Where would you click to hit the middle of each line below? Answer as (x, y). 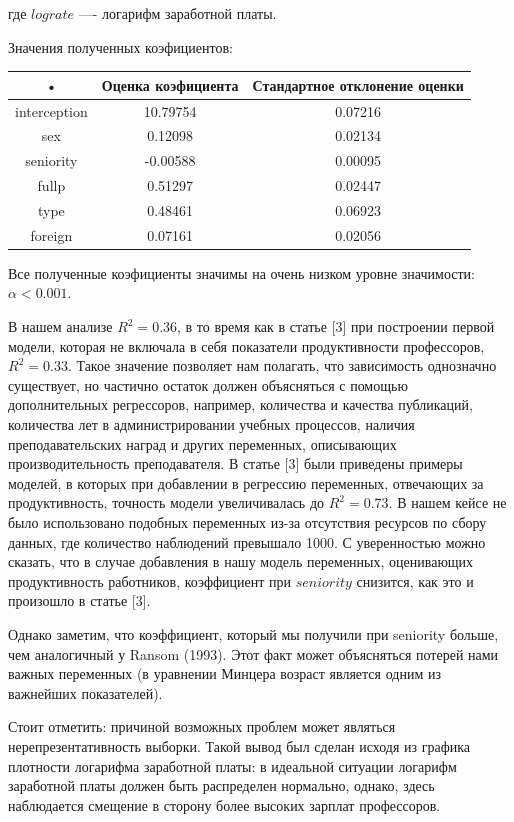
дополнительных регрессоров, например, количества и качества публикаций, (240, 404)
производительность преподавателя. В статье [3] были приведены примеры (235, 463)
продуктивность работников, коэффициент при (149, 580)
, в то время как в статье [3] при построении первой (336, 326)
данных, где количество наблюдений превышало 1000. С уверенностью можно (247, 541)
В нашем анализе (60, 326)
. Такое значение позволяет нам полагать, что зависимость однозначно (282, 365)
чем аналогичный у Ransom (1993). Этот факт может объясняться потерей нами (253, 653)
